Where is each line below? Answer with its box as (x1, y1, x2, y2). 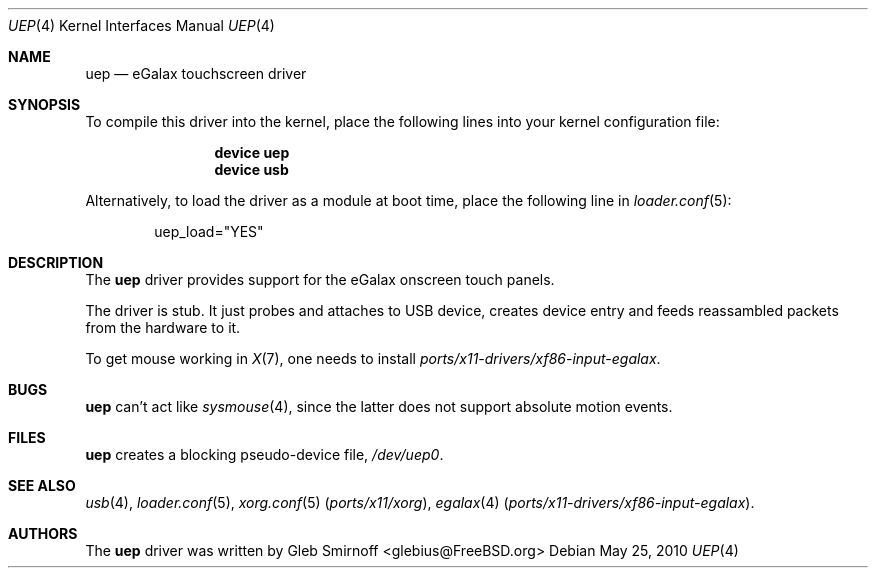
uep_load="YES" (154, 223, 264, 240)
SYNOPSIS (8, 96, 81, 113)
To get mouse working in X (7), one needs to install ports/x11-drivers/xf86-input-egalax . (85, 350, 661, 367)
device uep (214, 144, 290, 161)
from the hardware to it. (85, 319, 241, 336)
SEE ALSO (8, 477, 76, 494)
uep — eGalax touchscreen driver (85, 65, 307, 82)
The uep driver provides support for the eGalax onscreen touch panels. (85, 271, 555, 288)
